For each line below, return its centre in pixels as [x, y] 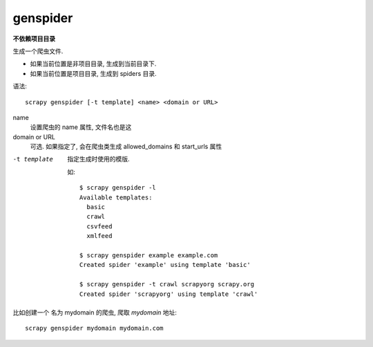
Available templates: [116, 197]
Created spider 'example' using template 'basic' [165, 265]
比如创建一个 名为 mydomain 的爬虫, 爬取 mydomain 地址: [95, 312]
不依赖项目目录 [34, 39]
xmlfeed [99, 236]
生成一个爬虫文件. [38, 51]
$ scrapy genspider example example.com [149, 255]
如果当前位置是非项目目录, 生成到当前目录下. [93, 64]
